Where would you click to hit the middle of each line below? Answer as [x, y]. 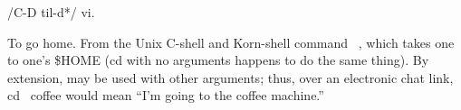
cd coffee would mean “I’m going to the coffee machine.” [166, 95]
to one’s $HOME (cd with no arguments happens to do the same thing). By [218, 60]
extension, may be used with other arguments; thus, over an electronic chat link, [230, 77]
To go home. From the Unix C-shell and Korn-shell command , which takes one [231, 42]
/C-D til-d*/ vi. [51, 12]
